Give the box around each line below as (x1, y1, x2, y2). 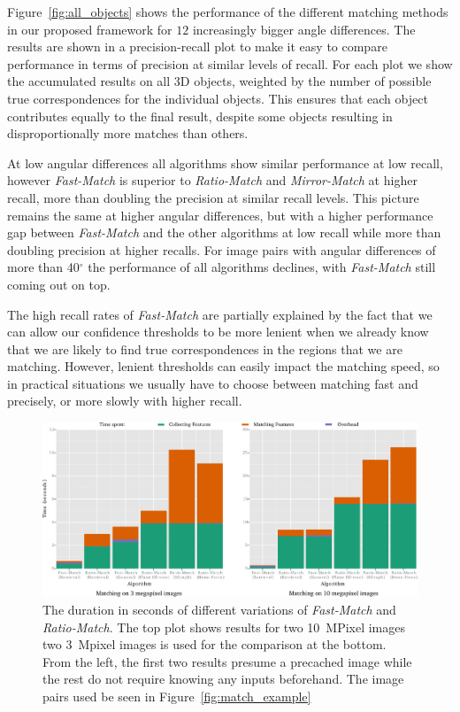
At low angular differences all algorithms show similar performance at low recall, (7, 153, 443, 172)
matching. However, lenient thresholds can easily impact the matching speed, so (7, 357, 440, 375)
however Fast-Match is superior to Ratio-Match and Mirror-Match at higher (7, 171, 418, 190)
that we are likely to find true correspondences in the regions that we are (7, 339, 402, 358)
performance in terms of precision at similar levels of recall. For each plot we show (7, 54, 453, 73)
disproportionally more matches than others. (7, 124, 249, 143)
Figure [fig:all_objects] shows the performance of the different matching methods (7, 3, 448, 20)
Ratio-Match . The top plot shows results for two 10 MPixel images (42, 617, 406, 636)
